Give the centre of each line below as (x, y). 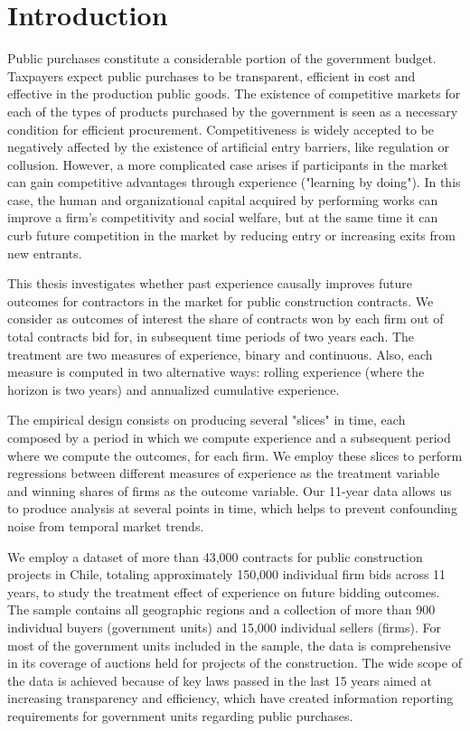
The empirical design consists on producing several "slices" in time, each (207, 420)
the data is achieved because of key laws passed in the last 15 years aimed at (220, 680)
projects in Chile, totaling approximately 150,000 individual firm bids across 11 (227, 574)
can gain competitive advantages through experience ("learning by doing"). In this (234, 182)
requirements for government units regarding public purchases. (180, 715)
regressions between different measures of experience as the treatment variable (224, 473)
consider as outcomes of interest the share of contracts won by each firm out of (226, 319)
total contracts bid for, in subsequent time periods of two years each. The (211, 337)
